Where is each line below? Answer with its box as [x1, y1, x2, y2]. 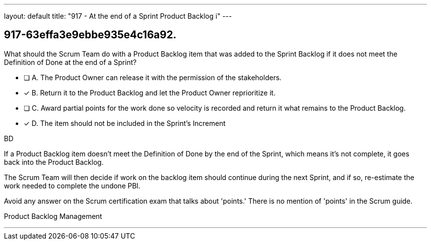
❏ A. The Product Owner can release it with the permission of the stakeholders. [24, 73, 282, 82]
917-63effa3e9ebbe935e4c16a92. [4, 29, 177, 41]
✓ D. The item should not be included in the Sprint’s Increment [24, 119, 226, 127]
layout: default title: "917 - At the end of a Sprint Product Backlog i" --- [4, 12, 232, 20]
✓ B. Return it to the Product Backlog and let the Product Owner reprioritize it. [24, 88, 276, 97]
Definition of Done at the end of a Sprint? [4, 58, 137, 66]
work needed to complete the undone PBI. [4, 181, 141, 190]
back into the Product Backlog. [4, 157, 104, 166]
